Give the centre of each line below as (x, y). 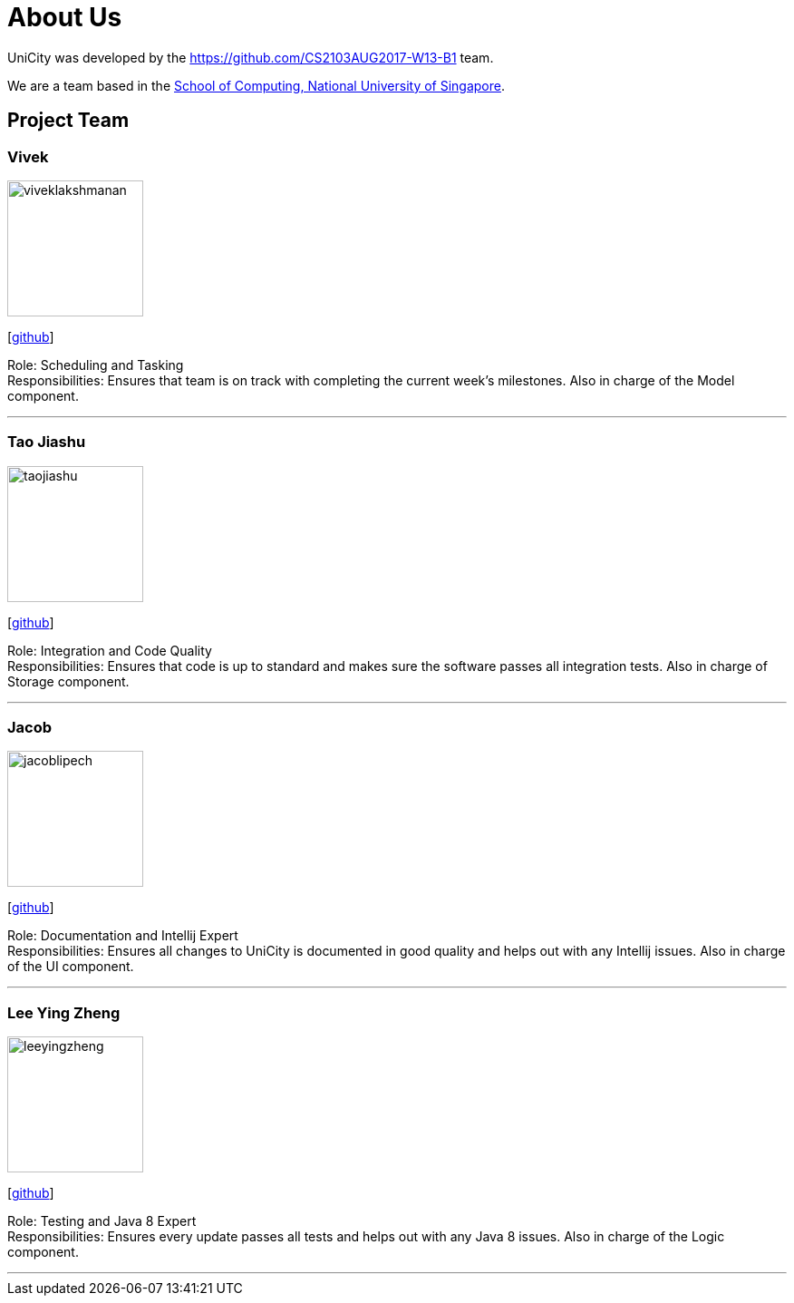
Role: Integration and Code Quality (110, 650)
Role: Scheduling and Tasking (96, 365)
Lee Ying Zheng (64, 1012)
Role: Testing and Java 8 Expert (102, 1221)
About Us (65, 17)
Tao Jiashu (47, 442)
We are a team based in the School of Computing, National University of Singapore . (257, 85)
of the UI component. (71, 967)
